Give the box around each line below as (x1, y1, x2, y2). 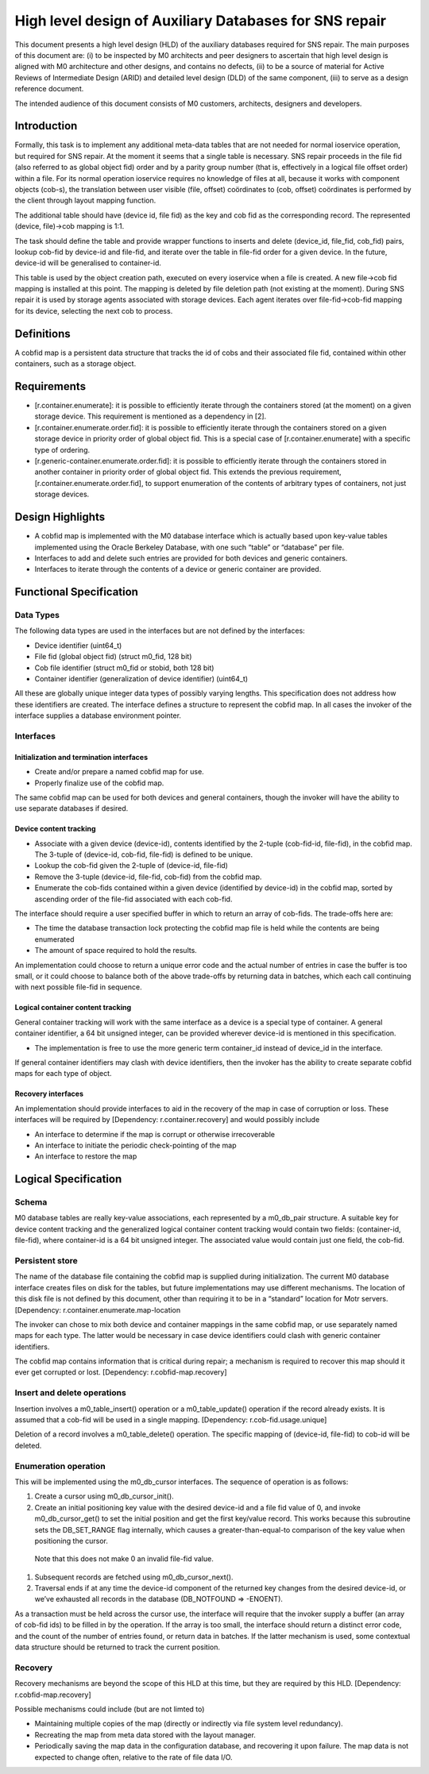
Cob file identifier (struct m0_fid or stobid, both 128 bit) (34, 663, 214, 673)
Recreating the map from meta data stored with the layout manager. (34, 1730, 256, 1739)
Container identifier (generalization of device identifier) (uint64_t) (34, 674, 249, 683)
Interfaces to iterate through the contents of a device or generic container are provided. (34, 565, 322, 574)
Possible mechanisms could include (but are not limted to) (14, 1704, 205, 1714)
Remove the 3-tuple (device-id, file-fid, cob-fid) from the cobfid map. (34, 872, 262, 881)
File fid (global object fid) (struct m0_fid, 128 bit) (34, 652, 192, 661)
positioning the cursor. (34, 1536, 109, 1545)
